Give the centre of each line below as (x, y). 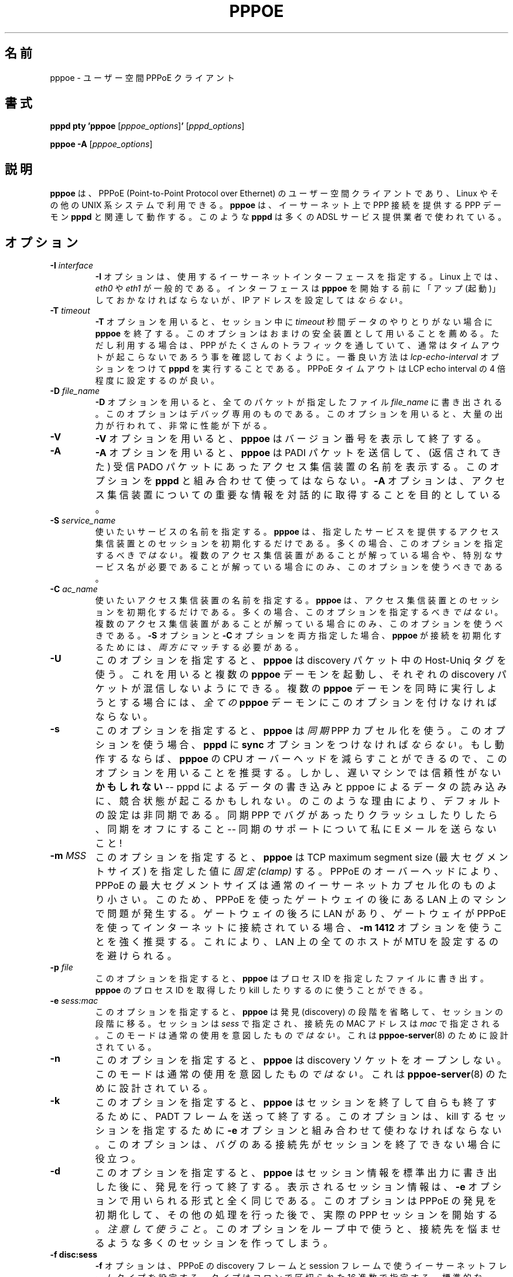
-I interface (71, 266)
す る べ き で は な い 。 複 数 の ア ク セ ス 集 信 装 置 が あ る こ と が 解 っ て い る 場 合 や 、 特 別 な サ (299, 555)
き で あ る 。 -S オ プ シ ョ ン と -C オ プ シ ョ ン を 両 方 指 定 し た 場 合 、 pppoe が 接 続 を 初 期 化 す (298, 636)
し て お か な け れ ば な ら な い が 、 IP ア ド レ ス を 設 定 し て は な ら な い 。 (251, 300)
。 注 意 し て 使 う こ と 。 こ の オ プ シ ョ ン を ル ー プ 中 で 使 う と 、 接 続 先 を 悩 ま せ (298, 1229)
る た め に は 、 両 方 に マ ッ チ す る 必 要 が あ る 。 (199, 647)
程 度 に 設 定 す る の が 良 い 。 (157, 381)
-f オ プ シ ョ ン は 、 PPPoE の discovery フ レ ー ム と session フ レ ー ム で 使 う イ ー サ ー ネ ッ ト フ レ (301, 1266)
